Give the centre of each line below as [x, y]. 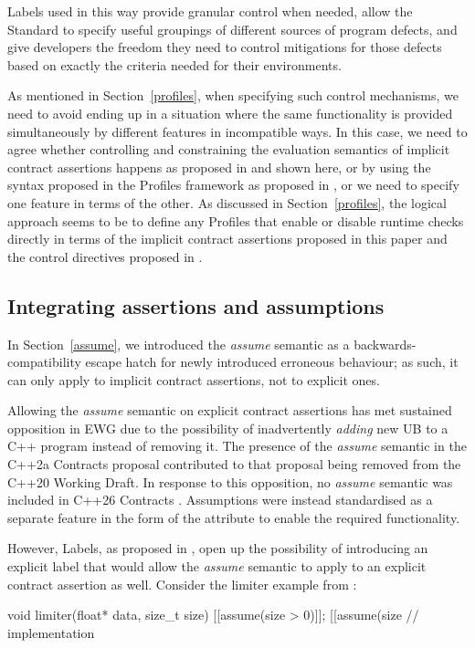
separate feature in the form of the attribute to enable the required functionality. [234, 517]
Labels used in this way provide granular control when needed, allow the [210, 11]
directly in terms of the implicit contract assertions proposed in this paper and [227, 239]
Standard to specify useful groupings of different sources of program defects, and [232, 29]
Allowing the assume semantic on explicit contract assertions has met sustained [230, 410]
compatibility [44, 362]
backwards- [385, 344]
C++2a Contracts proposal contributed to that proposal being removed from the [234, 464]
